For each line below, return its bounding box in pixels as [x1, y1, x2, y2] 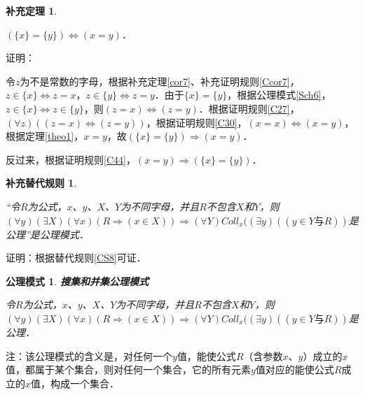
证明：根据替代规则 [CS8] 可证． [6, 250, 146, 265]
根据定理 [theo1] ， [6, 129, 84, 143]
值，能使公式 [177, 348, 236, 363]
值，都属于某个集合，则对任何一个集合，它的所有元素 [6, 362, 251, 377]
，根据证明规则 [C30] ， [146, 115, 247, 129]
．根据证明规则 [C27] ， [198, 101, 300, 115]
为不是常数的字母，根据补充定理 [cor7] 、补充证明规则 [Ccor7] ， [20, 73, 300, 88]
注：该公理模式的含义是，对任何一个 [6, 348, 172, 363]
